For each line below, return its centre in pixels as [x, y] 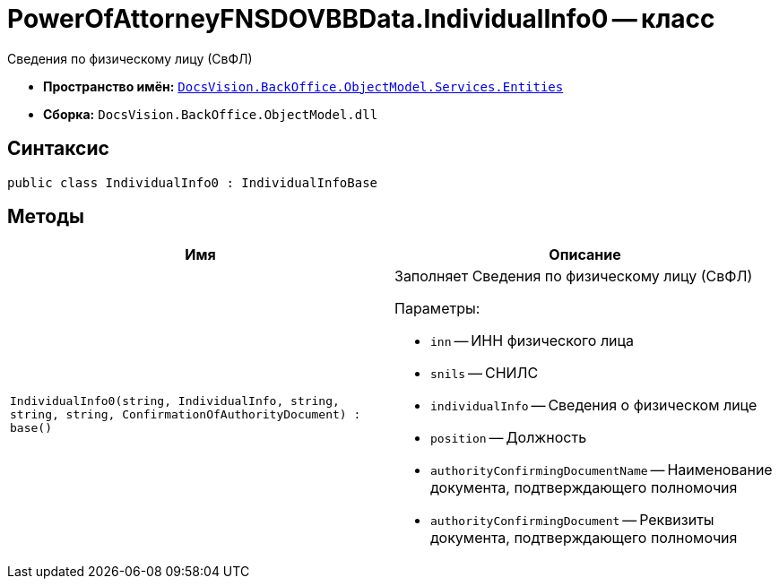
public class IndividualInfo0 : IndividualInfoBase [193, 182]
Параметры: [437, 309]
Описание [585, 255]
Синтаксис [58, 149]
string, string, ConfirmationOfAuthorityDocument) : [186, 414]
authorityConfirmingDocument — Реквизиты [572, 520]
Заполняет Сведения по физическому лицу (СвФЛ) [574, 276]
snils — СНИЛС [485, 373]
